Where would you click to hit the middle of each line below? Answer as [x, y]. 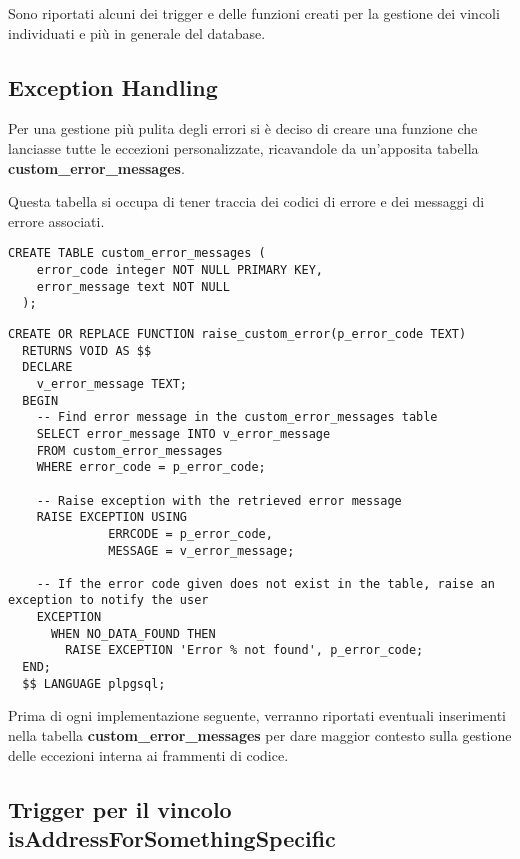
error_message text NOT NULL [133, 286]
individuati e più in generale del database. [137, 32]
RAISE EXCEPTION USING [111, 517]
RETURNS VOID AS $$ [87, 350]
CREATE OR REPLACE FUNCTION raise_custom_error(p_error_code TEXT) [237, 333]
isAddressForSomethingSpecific [172, 837]
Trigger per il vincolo [120, 808]
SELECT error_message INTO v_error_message [183, 433]
